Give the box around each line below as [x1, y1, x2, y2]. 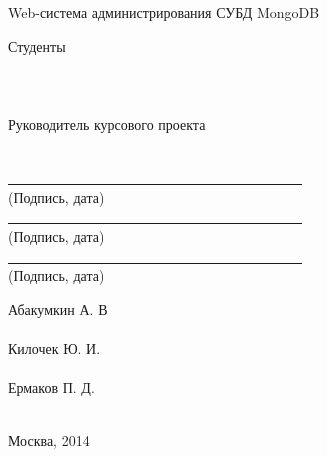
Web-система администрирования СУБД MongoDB [8, 2, 320, 22]
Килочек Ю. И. [8, 337, 101, 358]
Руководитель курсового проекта [8, 113, 206, 134]
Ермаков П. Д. [8, 377, 95, 398]
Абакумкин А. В [8, 298, 108, 319]
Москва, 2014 [8, 430, 90, 451]
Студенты [8, 35, 66, 56]
